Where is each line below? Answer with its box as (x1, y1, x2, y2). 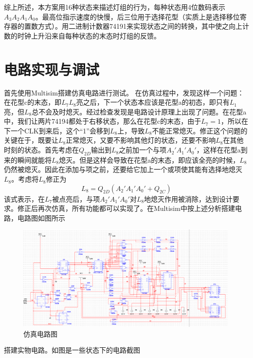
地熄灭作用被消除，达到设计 (144, 193, 233, 204)
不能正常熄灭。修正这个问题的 (152, 125, 248, 135)
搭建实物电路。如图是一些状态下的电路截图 (4, 345, 140, 355)
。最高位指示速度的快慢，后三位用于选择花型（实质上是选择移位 (35, 11, 240, 21)
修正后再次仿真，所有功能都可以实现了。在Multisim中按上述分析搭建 (17, 203, 235, 213)
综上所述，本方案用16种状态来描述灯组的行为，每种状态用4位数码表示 (4, 2, 225, 12)
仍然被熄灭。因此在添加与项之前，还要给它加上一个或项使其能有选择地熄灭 (4, 164, 242, 174)
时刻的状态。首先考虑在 (4, 145, 79, 155)
